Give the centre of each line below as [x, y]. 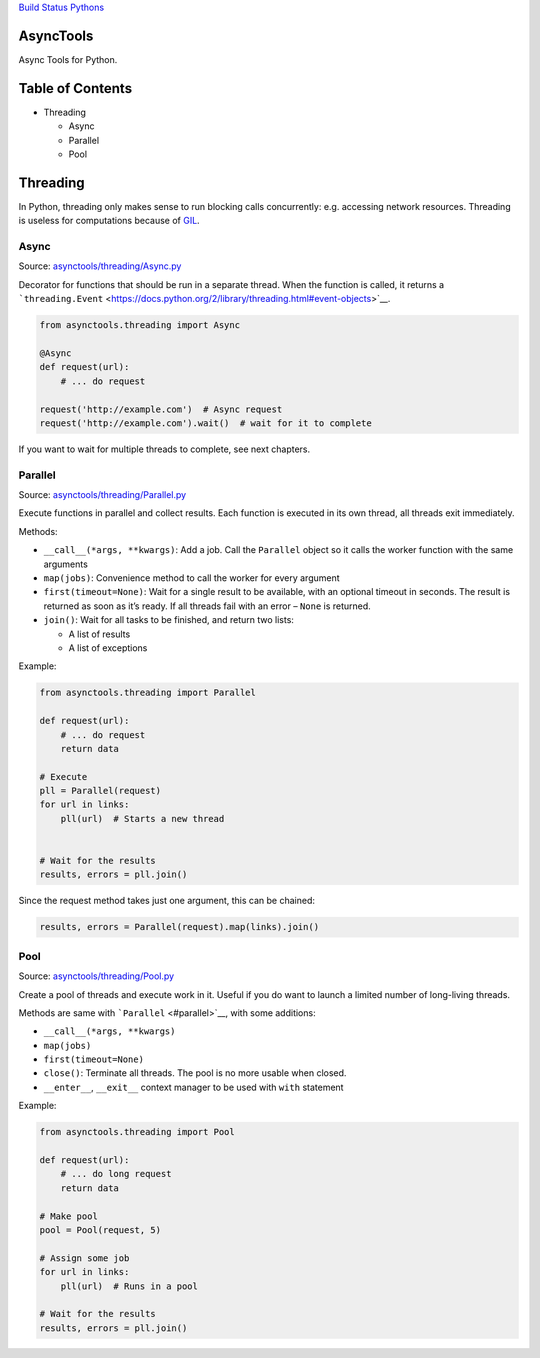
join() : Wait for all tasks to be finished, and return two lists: [169, 620]
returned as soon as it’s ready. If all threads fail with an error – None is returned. [207, 606]
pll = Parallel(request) [100, 791]
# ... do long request [116, 1174]
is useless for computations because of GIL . [109, 221]
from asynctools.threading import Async [139, 325]
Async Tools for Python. [68, 59]
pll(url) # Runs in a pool [129, 1286]
